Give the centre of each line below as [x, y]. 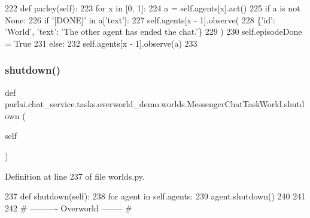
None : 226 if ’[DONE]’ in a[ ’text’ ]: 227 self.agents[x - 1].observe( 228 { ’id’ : [140, 19]
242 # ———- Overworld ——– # [69, 208]
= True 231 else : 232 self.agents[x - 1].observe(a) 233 [101, 43]
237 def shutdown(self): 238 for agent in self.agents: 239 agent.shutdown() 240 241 [155, 196]
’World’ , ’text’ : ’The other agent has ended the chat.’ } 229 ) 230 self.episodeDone [154, 31]
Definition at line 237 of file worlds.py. [75, 176]
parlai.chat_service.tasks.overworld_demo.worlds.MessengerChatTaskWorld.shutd [155, 104]
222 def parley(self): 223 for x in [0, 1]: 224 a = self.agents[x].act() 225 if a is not [153, 8]
